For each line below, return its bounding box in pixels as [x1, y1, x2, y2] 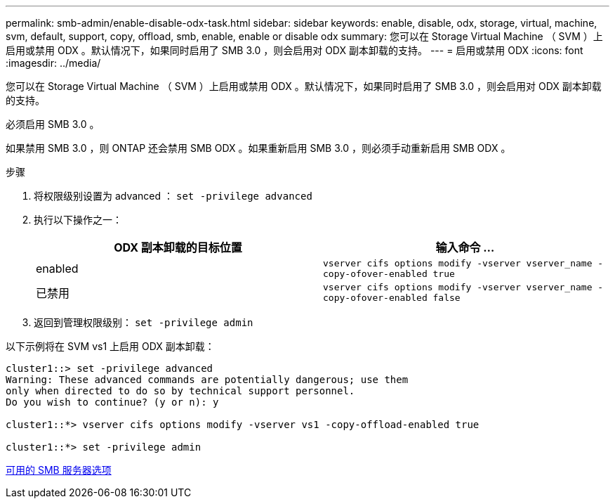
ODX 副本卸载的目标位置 [114, 240, 242, 254]
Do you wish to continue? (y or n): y [6, 396, 219, 408]
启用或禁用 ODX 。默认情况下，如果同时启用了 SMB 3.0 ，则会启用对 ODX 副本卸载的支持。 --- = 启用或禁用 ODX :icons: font [6, 44, 583, 56]
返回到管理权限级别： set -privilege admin [34, 316, 253, 328]
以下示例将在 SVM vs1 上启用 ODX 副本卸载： [6, 340, 215, 352]
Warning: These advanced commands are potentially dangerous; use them [6, 374, 409, 385]
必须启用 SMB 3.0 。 [6, 118, 100, 130]
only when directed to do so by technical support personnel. [6, 385, 355, 396]
